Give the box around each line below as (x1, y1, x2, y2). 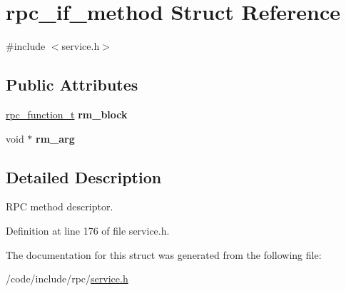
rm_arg (36, 131, 75, 145)
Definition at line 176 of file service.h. (6, 223, 170, 238)
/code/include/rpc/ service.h (6, 271, 128, 286)
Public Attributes (6, 73, 138, 96)
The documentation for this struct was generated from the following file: (6, 247, 322, 262)
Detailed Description (6, 165, 162, 188)
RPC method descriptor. (6, 199, 113, 214)
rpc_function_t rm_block (6, 106, 128, 121)
